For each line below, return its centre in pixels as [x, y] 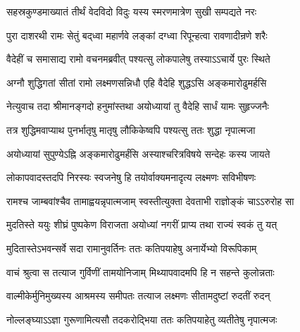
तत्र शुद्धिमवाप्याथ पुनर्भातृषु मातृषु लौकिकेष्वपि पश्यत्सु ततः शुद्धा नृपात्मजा [131, 129]
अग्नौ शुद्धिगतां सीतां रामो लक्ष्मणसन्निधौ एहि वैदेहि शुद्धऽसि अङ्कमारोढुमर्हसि [137, 82]
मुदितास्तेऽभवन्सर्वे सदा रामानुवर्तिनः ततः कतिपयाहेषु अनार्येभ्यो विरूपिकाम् [132, 248]
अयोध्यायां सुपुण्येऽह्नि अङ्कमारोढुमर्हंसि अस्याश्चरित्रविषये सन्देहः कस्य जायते [138, 153]
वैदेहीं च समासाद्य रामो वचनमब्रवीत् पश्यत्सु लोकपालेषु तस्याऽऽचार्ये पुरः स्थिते [138, 59]
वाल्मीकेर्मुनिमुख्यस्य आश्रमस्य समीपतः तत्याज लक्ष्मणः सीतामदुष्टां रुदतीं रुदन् [138, 296]
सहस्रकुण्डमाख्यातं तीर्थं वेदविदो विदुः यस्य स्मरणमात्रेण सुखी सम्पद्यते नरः [132, 11]
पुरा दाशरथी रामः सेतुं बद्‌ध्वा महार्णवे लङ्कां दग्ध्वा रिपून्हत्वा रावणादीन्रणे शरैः [137, 35]
